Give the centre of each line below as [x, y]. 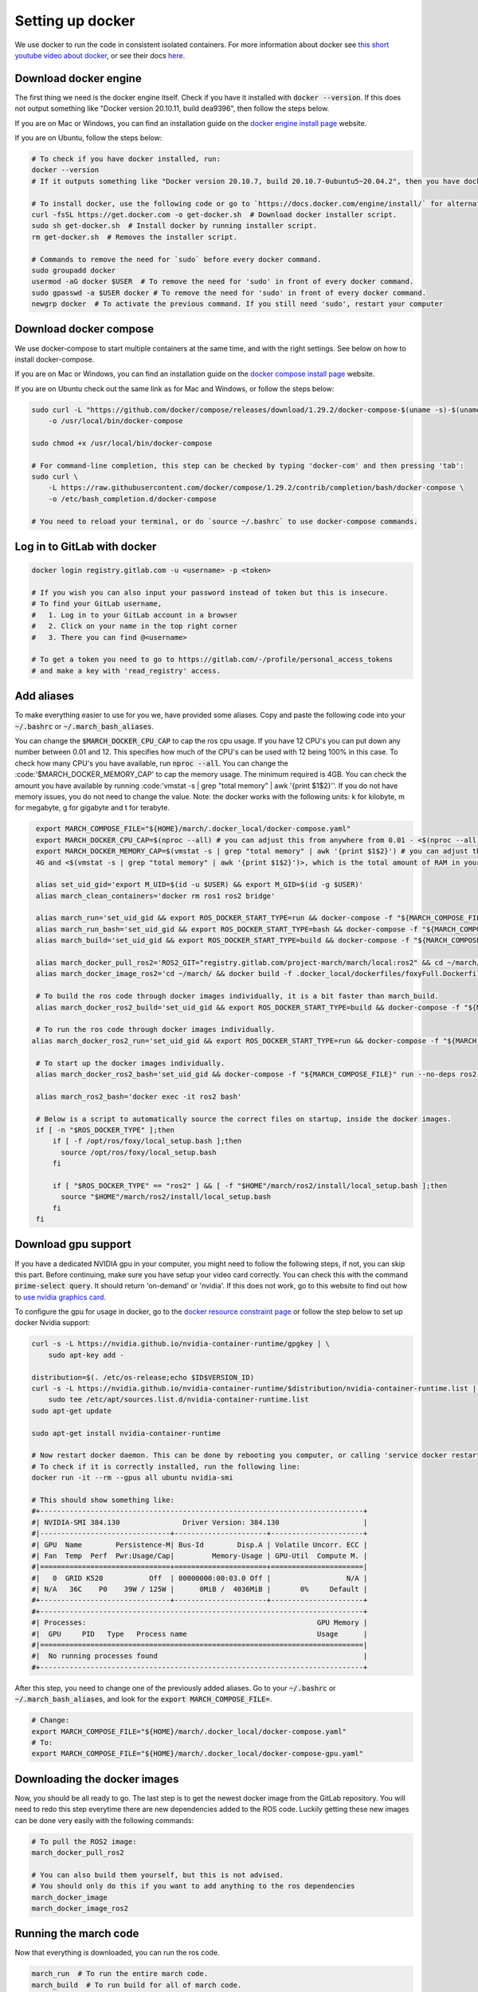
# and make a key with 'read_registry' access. [126, 671]
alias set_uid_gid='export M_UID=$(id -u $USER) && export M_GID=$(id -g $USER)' [200, 885]
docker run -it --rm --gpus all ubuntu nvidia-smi [133, 1478]
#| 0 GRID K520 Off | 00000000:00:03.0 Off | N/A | [200, 1578]
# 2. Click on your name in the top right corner [135, 626]
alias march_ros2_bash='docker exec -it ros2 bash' [139, 1096]
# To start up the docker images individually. [131, 1063]
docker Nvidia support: [53, 1323]
